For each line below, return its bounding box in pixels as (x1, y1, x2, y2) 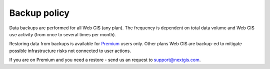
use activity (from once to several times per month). (9, 31, 116, 37)
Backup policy (9, 7, 70, 18)
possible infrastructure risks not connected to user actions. (9, 48, 131, 54)
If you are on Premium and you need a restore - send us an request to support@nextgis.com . (9, 57, 201, 63)
